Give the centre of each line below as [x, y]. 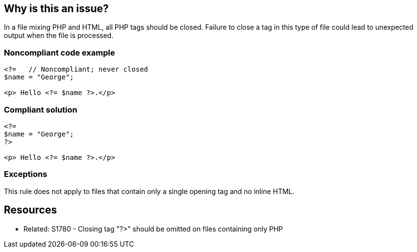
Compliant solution [41, 109]
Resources [31, 210]
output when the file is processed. [59, 36]
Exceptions [26, 174]
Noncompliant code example [60, 52]
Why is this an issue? [56, 9]
